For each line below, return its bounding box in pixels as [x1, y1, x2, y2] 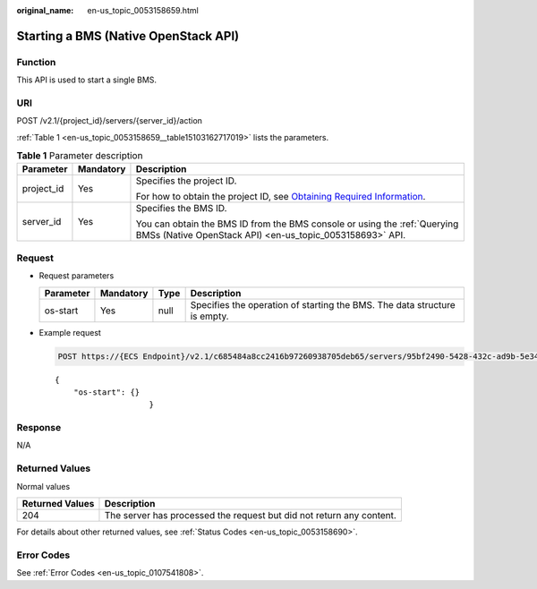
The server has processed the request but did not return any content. [104, 509, 397, 522]
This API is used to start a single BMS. [16, 74, 157, 85]
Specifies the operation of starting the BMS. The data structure [190, 298, 456, 311]
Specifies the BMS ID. [135, 202, 227, 215]
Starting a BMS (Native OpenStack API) [16, 28, 240, 44]
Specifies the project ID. [135, 175, 237, 187]
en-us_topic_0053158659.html [87, 5, 199, 15]
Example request [38, 327, 102, 337]
